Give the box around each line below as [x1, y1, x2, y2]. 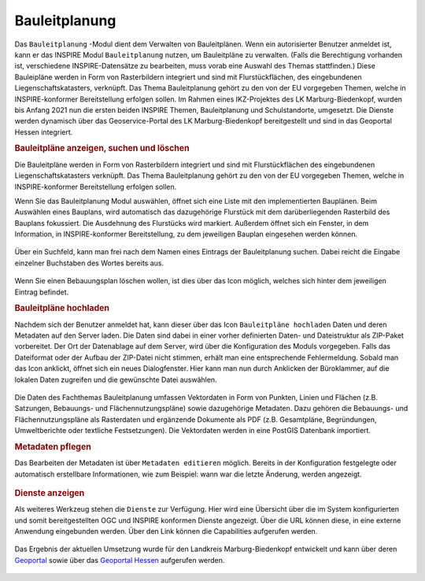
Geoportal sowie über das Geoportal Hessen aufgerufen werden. [14, 555, 225, 564]
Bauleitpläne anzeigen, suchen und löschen [14, 142, 190, 154]
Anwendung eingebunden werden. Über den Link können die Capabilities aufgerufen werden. [14, 527, 318, 536]
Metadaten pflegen [14, 441, 92, 452]
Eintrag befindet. [14, 287, 69, 297]
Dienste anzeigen [14, 488, 85, 499]
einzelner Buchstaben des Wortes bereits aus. [14, 258, 164, 268]
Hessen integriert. [14, 127, 73, 137]
